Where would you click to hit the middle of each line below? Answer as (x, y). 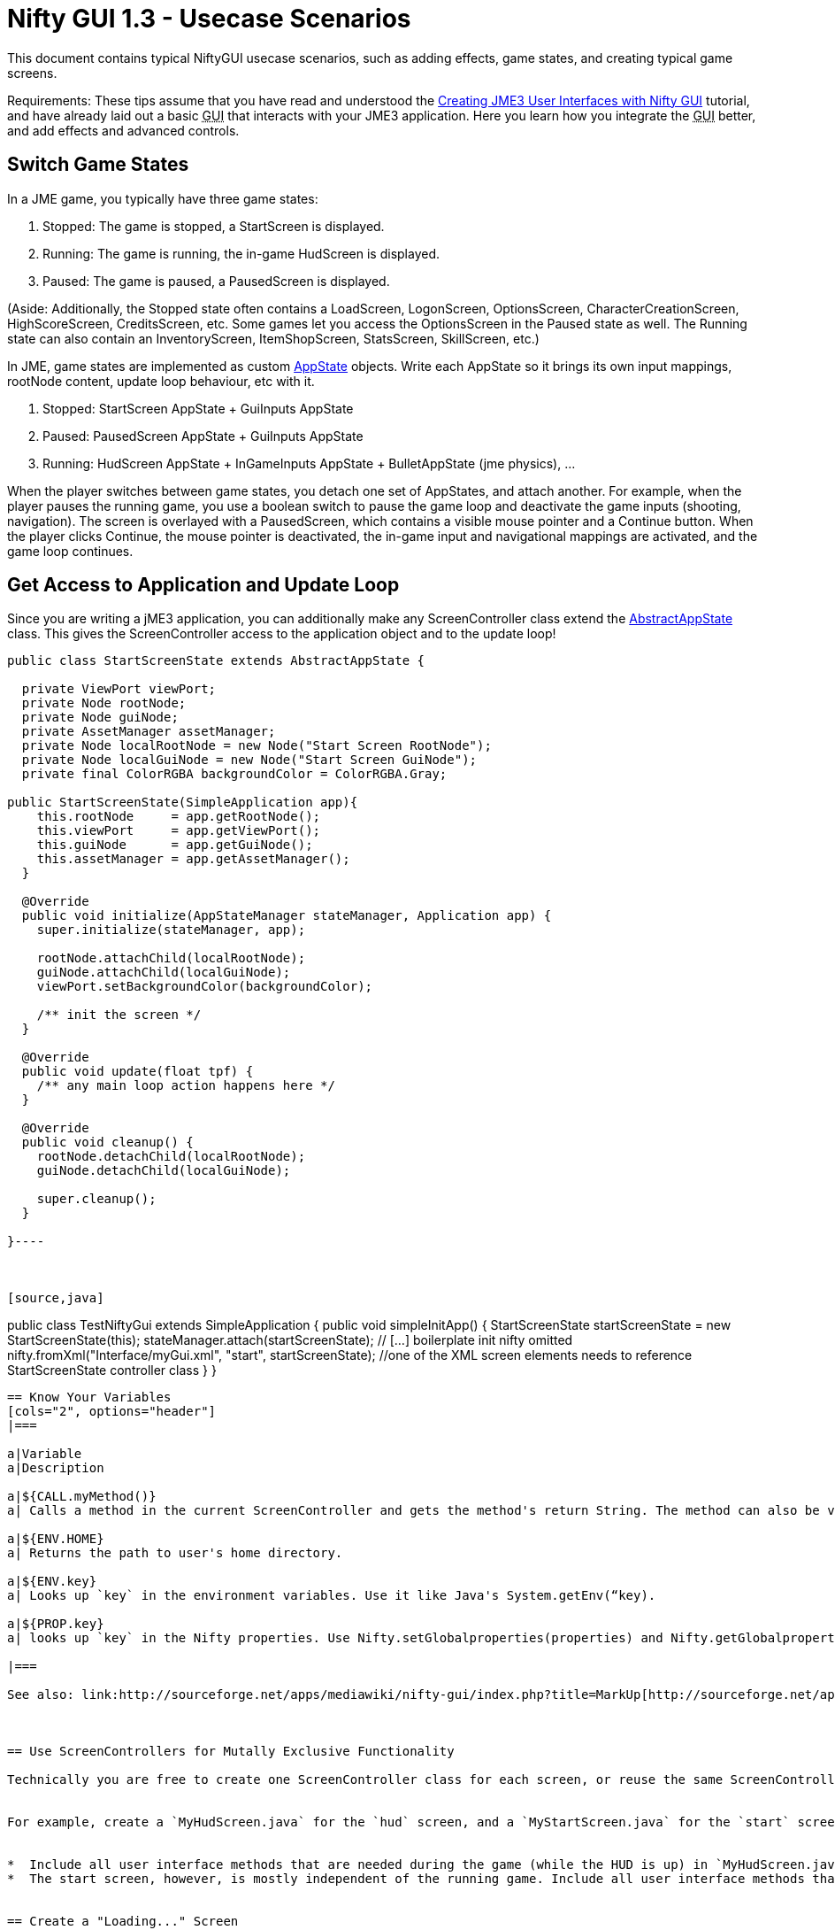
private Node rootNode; (104, 703)
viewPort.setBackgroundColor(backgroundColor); (205, 987)
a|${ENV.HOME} (56, 1539)
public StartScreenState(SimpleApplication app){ (183, 803)
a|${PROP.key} (56, 1624)
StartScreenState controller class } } (112, 1370)
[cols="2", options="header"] (112, 1412)
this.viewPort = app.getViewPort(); (179, 831)
